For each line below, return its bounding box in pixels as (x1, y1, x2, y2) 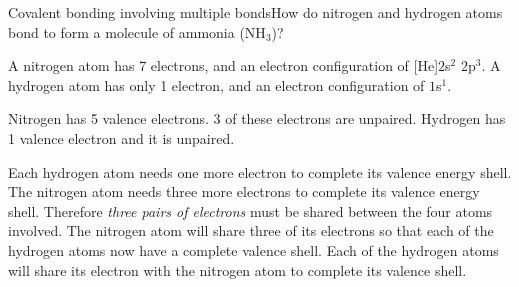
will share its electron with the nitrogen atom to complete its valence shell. (8, 259, 467, 280)
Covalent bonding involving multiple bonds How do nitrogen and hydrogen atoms (8, 2, 503, 22)
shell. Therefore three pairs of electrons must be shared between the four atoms (8, 200, 493, 221)
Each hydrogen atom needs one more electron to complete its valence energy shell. (8, 161, 512, 182)
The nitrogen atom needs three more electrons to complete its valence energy (8, 181, 480, 202)
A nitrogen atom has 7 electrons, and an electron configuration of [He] (8, 55, 439, 76)
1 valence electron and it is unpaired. (8, 127, 235, 148)
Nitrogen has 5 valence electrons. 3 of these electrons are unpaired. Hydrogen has (8, 108, 506, 129)
